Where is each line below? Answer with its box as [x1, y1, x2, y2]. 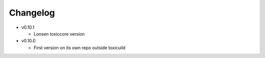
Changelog [9, 7, 55, 18]
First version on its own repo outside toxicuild [33, 44, 126, 51]
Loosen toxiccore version [33, 31, 85, 37]
